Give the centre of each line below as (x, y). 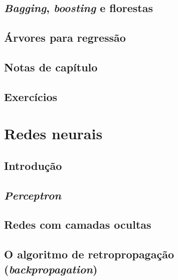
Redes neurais (53, 133)
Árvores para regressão (65, 37)
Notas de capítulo (51, 67)
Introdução (33, 165)
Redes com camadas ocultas (78, 224)
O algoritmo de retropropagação (89, 254)
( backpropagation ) (51, 269)
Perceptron (33, 195)
